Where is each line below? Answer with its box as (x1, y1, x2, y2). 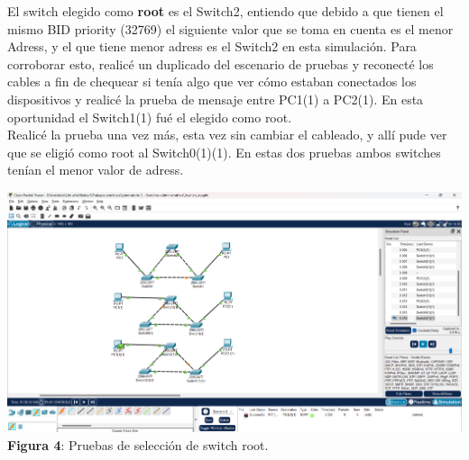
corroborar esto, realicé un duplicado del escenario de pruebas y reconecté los (7, 54, 434, 73)
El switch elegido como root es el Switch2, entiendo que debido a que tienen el (7, 2, 444, 20)
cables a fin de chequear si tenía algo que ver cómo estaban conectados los (7, 72, 417, 91)
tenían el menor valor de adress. (7, 160, 184, 179)
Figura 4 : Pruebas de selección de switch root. (7, 435, 269, 454)
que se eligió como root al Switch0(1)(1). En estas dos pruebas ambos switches (7, 142, 441, 161)
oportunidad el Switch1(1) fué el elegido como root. (7, 107, 292, 126)
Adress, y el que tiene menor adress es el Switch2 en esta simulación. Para (7, 37, 417, 56)
